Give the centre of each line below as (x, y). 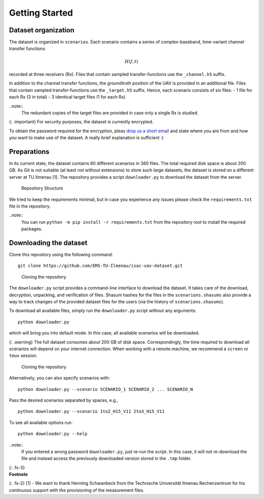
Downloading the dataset (48, 243)
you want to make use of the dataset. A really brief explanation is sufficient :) (86, 138)
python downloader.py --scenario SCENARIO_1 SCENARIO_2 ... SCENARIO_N (105, 389)
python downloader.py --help (53, 434)
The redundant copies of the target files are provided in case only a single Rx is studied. (110, 113)
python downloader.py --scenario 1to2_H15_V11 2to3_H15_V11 (91, 412)
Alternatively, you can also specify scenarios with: (59, 378)
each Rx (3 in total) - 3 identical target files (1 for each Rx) (67, 97)
